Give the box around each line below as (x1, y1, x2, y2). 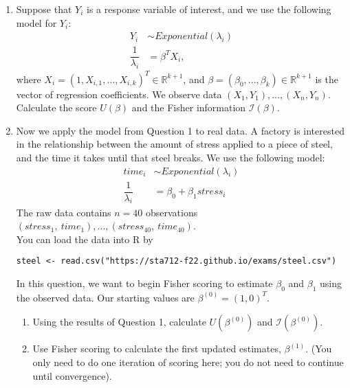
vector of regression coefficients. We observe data (16, 87, 222, 101)
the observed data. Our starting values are (16, 290, 195, 304)
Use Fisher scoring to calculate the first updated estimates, (32, 341, 281, 356)
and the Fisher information (131, 100, 246, 115)
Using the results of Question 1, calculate (32, 315, 206, 329)
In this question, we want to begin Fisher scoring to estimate (16, 275, 273, 290)
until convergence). (32, 368, 112, 383)
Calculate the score (16, 100, 97, 115)
